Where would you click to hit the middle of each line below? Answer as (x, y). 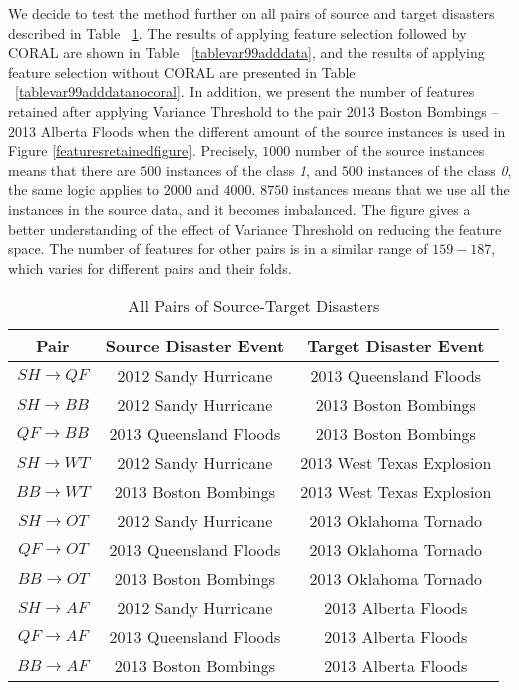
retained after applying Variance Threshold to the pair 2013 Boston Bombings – (253, 110)
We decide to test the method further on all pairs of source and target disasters (251, 13)
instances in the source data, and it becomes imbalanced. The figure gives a (239, 208)
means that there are (72, 169)
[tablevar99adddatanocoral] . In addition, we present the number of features (245, 91)
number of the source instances (390, 150)
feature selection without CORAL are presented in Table (182, 71)
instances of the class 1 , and (252, 169)
